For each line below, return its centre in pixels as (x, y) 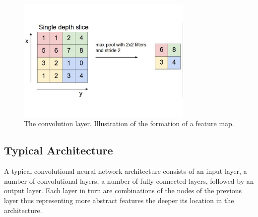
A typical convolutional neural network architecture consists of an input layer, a (126, 171)
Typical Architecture (59, 150)
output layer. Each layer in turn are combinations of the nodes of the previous (123, 190)
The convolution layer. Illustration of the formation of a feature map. (129, 123)
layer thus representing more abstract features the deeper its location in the (119, 200)
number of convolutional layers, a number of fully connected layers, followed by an (129, 181)
